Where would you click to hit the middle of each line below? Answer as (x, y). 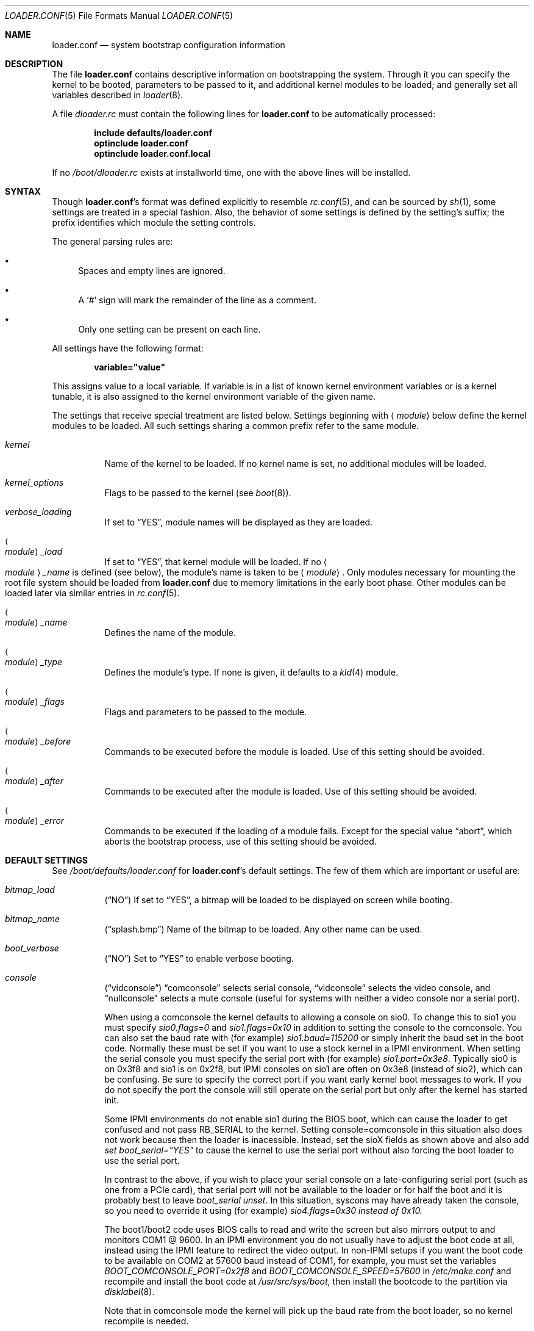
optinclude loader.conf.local (152, 153)
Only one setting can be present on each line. (169, 329)
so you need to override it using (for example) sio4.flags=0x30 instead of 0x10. (263, 1210)
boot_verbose (32, 948)
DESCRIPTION (34, 64)
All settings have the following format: (128, 348)
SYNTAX (23, 191)
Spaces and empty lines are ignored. (152, 271)
